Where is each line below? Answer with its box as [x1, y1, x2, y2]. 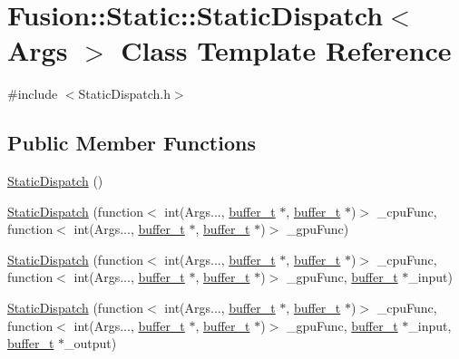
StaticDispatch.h [78, 84, 171, 103]
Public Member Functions [7, 129, 256, 157]
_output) [64, 334, 117, 353]
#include [7, 84, 58, 103]
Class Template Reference [121, 32, 452, 69]
